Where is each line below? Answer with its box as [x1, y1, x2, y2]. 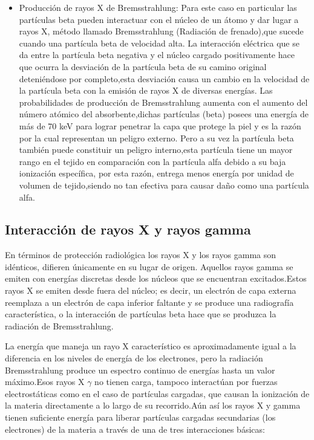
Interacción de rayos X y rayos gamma [5, 220, 251, 239]
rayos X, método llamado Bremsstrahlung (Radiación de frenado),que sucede [19, 25, 304, 37]
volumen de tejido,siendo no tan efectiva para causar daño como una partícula [19, 178, 309, 191]
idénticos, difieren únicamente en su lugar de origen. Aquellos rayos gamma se [5, 260, 293, 273]
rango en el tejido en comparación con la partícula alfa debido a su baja [19, 155, 286, 167]
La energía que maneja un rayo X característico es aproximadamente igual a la [5, 340, 296, 352]
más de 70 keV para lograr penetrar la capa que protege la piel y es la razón [19, 119, 301, 132]
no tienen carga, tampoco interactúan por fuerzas [94, 375, 278, 388]
